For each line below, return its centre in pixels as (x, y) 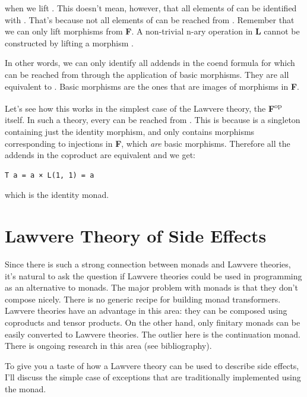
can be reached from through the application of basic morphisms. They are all (147, 74)
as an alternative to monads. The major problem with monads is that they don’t (151, 287)
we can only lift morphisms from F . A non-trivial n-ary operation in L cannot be (152, 31)
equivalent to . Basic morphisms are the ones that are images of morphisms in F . (152, 86)
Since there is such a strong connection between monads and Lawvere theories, (148, 264)
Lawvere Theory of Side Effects (136, 236)
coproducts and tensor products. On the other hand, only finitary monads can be (153, 322)
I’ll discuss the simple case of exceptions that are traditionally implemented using (153, 377)
